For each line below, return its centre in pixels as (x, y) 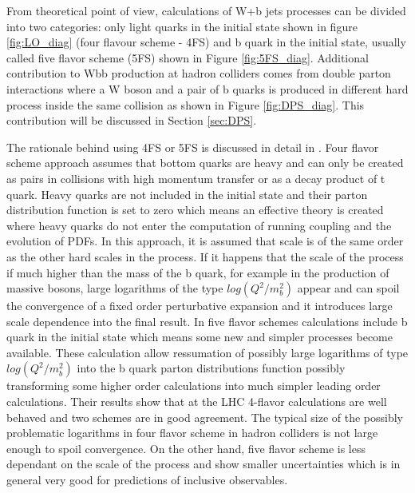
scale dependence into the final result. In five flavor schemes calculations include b (207, 321)
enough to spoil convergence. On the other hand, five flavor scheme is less (186, 448)
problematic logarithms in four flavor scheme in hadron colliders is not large (192, 433)
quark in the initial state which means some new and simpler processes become (200, 337)
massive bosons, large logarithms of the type (115, 288)
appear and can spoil (348, 288)
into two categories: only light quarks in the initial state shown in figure (182, 26)
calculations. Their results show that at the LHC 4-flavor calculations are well (197, 402)
